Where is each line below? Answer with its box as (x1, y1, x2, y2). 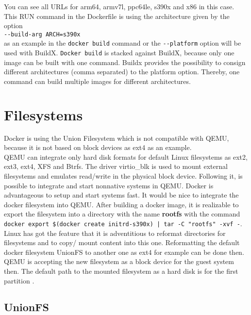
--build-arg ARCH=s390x (4, 31, 81, 38)
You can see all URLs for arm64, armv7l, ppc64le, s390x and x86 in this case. (4, 1, 234, 11)
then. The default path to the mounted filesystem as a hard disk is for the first (4, 266, 238, 276)
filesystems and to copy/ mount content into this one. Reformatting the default (4, 237, 240, 248)
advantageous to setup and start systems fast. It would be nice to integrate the (4, 190, 239, 200)
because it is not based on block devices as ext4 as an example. (4, 142, 192, 152)
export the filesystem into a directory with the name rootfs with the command (4, 209, 240, 219)
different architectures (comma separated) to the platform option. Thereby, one (4, 66, 240, 77)
